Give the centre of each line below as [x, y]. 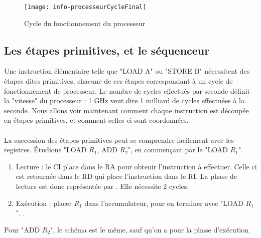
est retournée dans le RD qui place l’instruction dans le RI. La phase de [126, 176]
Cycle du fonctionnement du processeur [85, 23]
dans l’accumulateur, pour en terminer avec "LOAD [164, 203]
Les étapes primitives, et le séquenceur [107, 50]
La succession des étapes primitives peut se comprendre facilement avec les [119, 140]
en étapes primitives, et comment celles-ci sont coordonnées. [96, 120]
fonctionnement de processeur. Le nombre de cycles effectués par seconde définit [127, 90]
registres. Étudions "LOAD [45, 150]
